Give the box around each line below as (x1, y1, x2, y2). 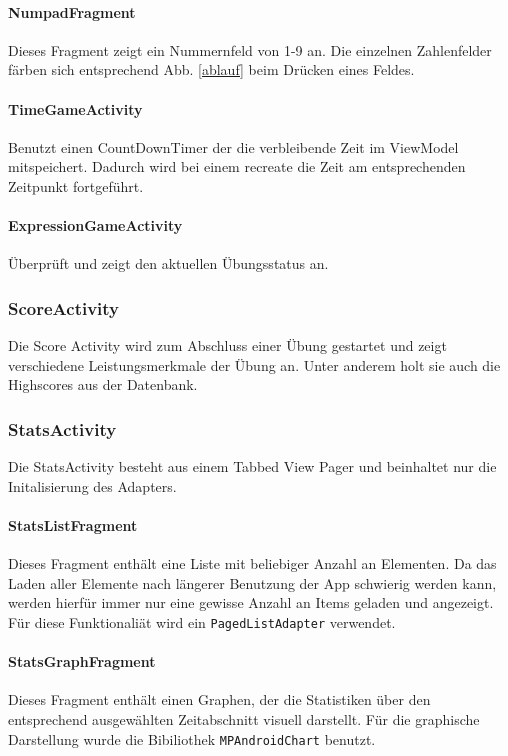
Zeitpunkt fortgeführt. (8, 175, 144, 196)
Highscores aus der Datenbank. (8, 374, 198, 395)
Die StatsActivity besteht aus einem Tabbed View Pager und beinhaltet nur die (8, 456, 497, 477)
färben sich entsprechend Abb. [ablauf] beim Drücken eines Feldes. (8, 59, 415, 80)
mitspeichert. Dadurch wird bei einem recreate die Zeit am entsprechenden (8, 156, 466, 177)
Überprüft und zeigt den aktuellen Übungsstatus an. (8, 253, 329, 274)
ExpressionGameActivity (8, 215, 183, 236)
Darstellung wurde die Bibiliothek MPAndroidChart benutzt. (8, 728, 376, 749)
